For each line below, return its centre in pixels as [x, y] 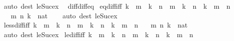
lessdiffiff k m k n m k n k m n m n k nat [96, 25]
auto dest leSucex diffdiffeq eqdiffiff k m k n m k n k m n [117, 6]
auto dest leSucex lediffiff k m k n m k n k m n [98, 34]
